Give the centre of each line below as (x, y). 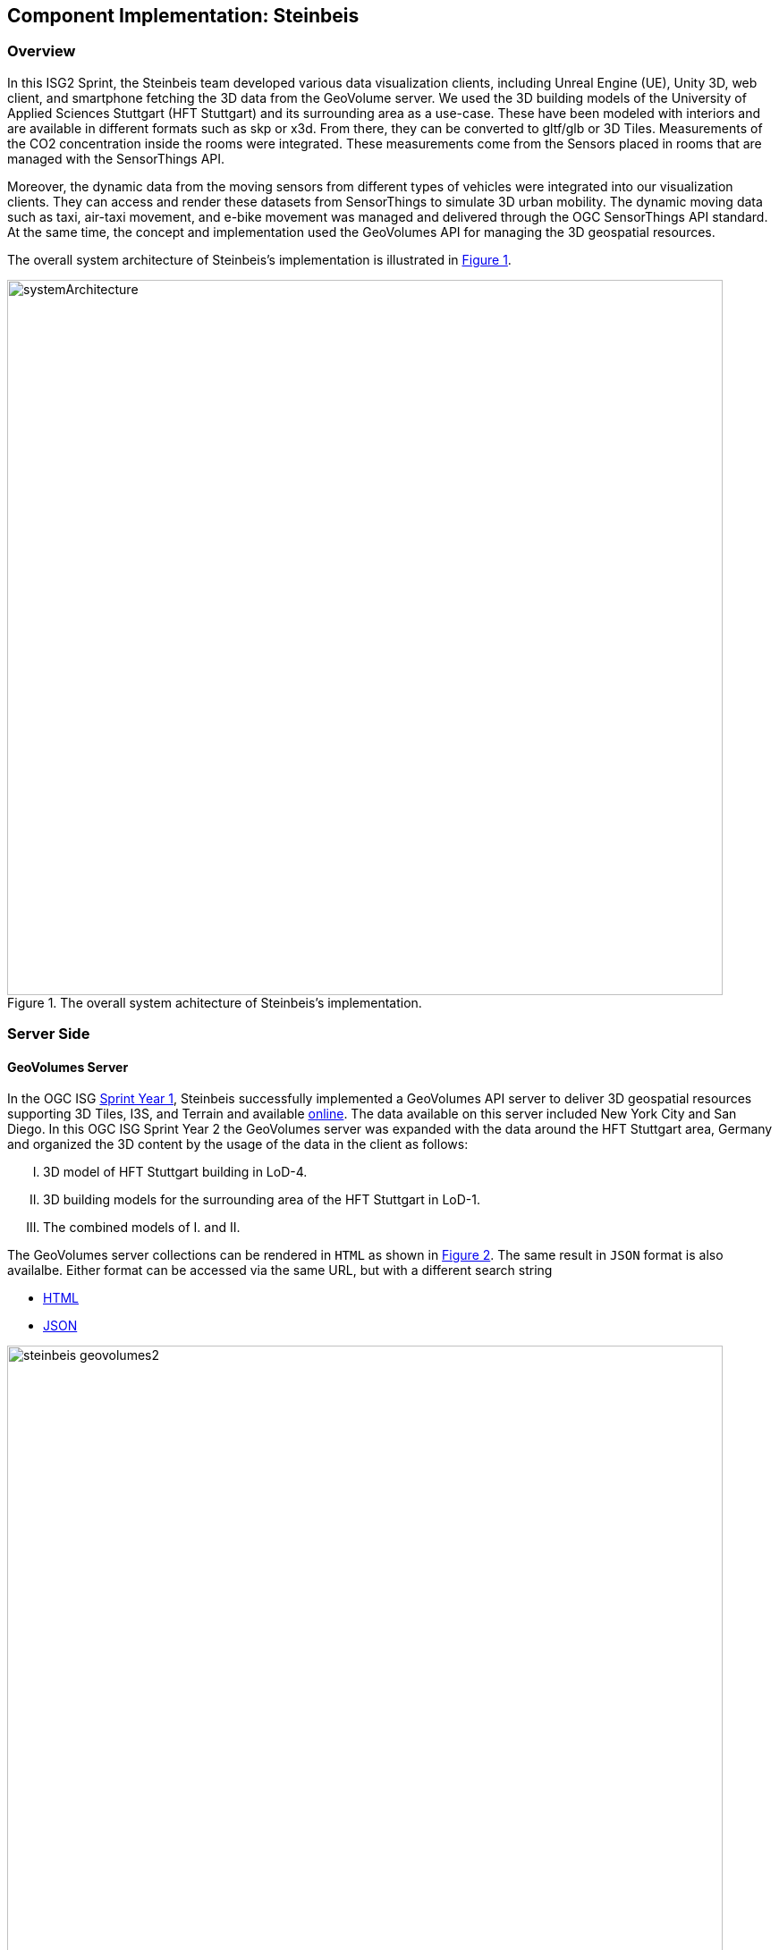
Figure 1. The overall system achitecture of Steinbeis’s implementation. (215, 1002)
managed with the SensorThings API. (116, 158)
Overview (42, 51)
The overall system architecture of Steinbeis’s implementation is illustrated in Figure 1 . (259, 259)
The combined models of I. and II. (142, 1228)
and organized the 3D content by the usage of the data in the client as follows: (238, 1144)
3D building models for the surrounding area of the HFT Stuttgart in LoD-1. (262, 1200)
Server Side (49, 1034)
